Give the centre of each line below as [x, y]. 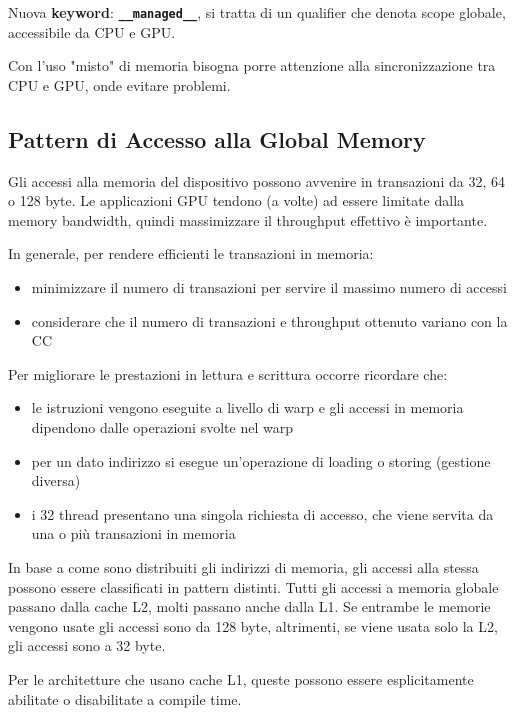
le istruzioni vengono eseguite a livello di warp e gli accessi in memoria [247, 407]
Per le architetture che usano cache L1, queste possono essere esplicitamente [241, 678]
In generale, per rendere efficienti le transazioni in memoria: [191, 253]
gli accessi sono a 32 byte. [87, 645]
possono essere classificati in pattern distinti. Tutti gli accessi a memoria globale [253, 586]
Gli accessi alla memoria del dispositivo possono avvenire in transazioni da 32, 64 [256, 180]
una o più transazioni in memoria [133, 533]
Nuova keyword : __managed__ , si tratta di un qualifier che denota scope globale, [257, 12]
